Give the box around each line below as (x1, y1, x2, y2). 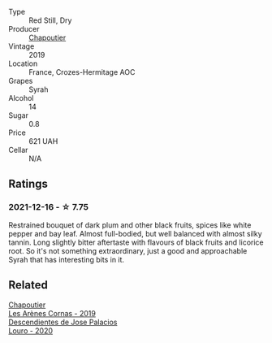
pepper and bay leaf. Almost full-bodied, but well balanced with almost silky (8, 228, 262, 238)
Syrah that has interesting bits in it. (8, 254, 124, 264)
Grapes (8, 76, 33, 85)
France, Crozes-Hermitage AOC (28, 67, 136, 76)
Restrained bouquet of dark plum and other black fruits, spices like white (8, 219, 252, 230)
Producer (8, 24, 40, 33)
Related (8, 278, 49, 292)
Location (8, 59, 38, 68)
